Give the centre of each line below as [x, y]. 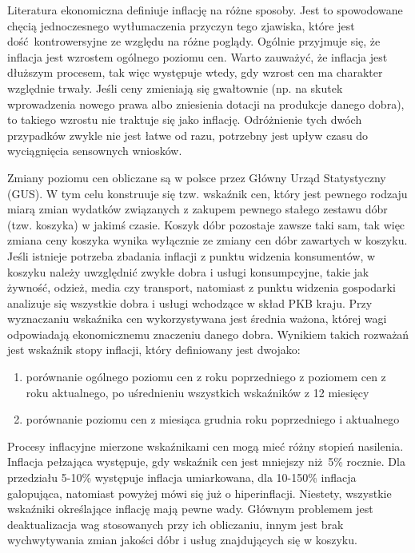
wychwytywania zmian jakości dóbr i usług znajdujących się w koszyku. [182, 540]
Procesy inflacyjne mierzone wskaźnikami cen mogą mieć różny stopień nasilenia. [206, 446]
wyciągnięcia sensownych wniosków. [95, 151]
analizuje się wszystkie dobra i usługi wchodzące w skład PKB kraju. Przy [190, 302]
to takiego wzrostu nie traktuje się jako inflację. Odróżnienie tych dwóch [185, 119]
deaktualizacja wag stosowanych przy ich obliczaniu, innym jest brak [176, 524]
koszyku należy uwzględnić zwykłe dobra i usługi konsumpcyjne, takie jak [188, 271]
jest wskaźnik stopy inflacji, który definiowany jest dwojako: [154, 350]
